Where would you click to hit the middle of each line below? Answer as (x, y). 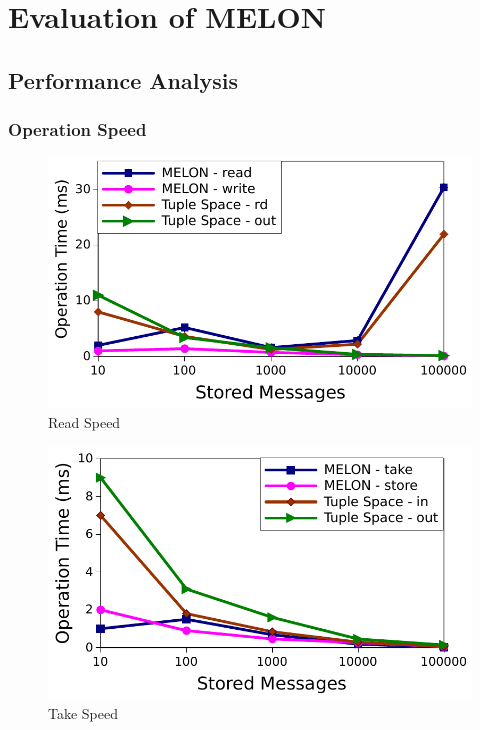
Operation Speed (77, 129)
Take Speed (83, 713)
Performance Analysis (123, 79)
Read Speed (84, 422)
